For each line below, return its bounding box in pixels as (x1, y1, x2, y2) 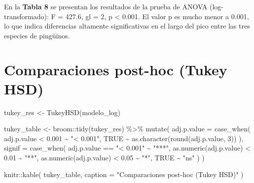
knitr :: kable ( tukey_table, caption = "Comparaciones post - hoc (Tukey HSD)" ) (4, 169, 244, 179)
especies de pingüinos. (4, 30, 70, 40)
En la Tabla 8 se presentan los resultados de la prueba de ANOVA (4, 1, 208, 11)
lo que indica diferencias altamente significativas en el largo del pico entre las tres (4, 21, 250, 31)
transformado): (4, 11, 49, 21)
